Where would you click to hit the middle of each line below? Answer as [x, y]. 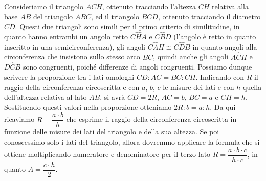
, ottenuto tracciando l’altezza [149, 6]
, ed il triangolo [115, 16]
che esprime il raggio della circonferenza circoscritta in [151, 119]
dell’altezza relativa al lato [46, 97]
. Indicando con [220, 77]
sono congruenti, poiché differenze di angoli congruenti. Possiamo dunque [137, 67]
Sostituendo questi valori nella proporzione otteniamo [88, 107]
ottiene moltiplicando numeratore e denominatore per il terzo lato [107, 154]
